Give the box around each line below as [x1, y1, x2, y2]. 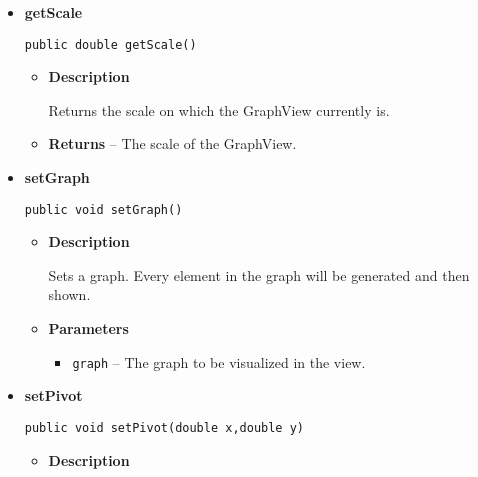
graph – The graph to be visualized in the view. [72, 351, 366, 372]
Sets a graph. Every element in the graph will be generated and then [48, 264, 470, 285]
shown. [48, 284, 91, 305]
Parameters [48, 318, 129, 339]
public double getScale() [24, 37, 197, 52]
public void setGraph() [24, 202, 183, 217]
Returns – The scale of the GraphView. [48, 133, 297, 154]
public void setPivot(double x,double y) [24, 420, 304, 435]
